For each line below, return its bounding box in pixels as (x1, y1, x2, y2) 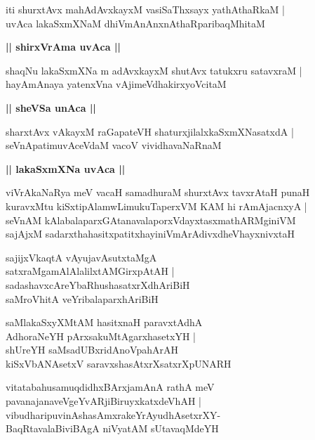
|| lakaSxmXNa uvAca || (6, 161, 126, 176)
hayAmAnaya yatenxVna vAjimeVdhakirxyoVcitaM (6, 77, 227, 91)
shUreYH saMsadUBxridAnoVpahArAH (6, 342, 178, 357)
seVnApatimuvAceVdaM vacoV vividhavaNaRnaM (6, 138, 222, 153)
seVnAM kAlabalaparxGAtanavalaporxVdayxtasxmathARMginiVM (6, 212, 296, 227)
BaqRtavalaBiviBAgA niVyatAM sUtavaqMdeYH (6, 421, 219, 436)
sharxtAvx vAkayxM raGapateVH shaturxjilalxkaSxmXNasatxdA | (6, 124, 294, 138)
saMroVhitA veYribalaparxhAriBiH (6, 291, 159, 306)
